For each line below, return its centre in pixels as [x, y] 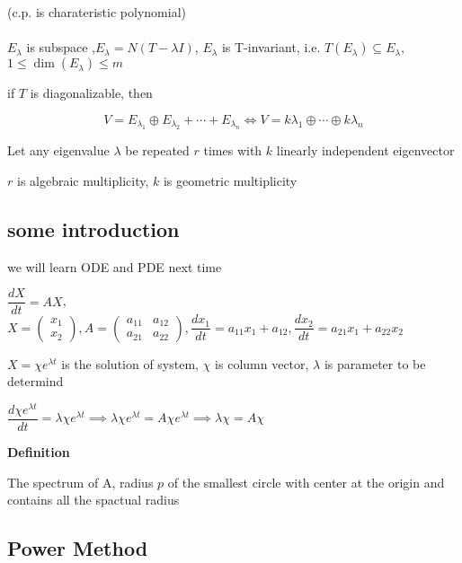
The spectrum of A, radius [80, 482]
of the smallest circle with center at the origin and [306, 482]
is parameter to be [375, 363]
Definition [39, 452]
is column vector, [262, 363]
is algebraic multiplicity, [83, 180]
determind [36, 381]
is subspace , [61, 47]
